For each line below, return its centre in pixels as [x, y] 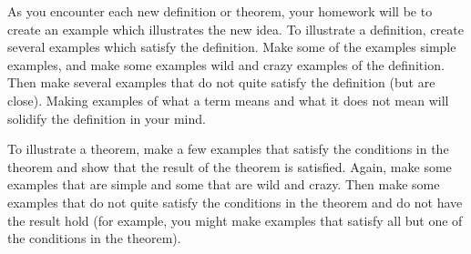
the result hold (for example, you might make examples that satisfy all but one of [235, 220]
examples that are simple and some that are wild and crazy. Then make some [224, 184]
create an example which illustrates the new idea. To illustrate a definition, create [235, 29]
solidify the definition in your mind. [107, 118]
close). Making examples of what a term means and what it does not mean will [228, 100]
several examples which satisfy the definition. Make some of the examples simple [232, 47]
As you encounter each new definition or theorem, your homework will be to [220, 11]
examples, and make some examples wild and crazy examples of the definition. [226, 64]
